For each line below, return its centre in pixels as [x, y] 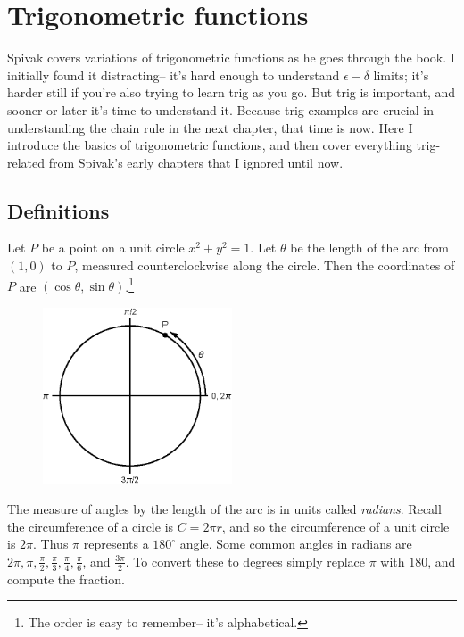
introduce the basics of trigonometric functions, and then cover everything [210, 145]
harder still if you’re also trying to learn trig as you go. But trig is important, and [232, 92]
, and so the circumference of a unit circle [336, 526]
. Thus [51, 544]
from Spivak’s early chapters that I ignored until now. [196, 162]
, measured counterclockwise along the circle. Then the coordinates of [265, 265]
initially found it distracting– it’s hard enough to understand [174, 74]
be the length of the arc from [370, 248]
